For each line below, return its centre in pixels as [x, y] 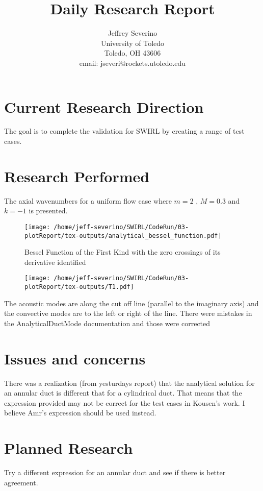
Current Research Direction [104, 106]
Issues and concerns [75, 358]
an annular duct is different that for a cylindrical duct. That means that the [123, 393]
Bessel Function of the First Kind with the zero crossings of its [123, 252]
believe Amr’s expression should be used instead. [80, 413]
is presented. [48, 211]
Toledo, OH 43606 [133, 53]
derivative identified [55, 262]
